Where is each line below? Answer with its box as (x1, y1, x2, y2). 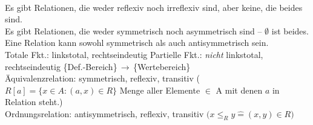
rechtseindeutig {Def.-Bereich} (5, 60, 117, 72)
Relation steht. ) (5, 95, 63, 108)
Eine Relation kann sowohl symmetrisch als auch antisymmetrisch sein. (5, 36, 269, 49)
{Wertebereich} (133, 60, 191, 72)
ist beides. (271, 24, 309, 37)
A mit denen (216, 83, 263, 96)
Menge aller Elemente (119, 83, 200, 96)
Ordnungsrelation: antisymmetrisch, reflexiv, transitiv (5, 107, 204, 120)
